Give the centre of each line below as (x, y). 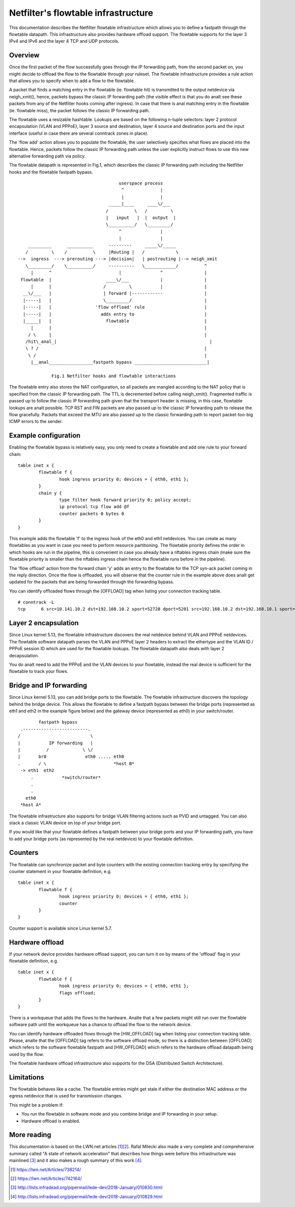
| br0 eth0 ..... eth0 (71, 757)
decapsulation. (24, 655)
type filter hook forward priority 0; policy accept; (125, 500)
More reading (30, 1135)
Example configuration (45, 436)
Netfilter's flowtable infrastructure (81, 13)
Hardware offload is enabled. (51, 1121)
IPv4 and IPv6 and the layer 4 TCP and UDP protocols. (64, 41)
